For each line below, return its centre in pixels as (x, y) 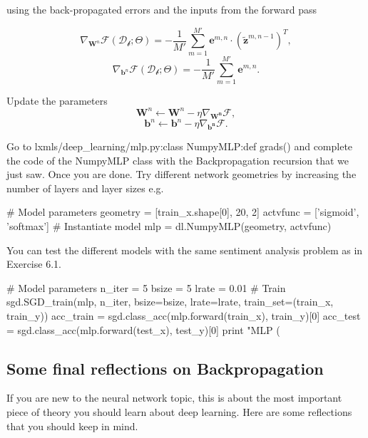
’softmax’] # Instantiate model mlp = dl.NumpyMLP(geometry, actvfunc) (169, 226)
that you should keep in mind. (72, 426)
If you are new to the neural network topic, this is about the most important (174, 398)
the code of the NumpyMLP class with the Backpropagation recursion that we (178, 160)
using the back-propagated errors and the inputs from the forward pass (162, 9)
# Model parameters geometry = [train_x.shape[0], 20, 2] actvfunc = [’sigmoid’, (183, 212)
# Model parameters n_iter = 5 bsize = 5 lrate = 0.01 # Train (146, 287)
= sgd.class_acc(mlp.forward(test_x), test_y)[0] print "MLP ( (143, 329)
